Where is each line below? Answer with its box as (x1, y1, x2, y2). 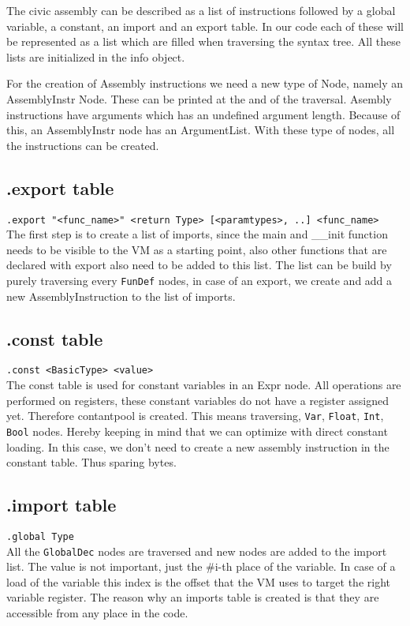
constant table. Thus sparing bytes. (6, 454, 177, 470)
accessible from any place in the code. (6, 605, 188, 621)
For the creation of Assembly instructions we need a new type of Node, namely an (6, 75, 404, 92)
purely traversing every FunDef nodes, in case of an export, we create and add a (6, 272, 393, 288)
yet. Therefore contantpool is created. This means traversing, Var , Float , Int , (6, 407, 384, 424)
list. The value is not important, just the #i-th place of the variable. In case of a (6, 558, 396, 575)
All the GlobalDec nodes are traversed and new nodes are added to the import (6, 542, 387, 559)
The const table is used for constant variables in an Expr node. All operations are (6, 377, 401, 393)
